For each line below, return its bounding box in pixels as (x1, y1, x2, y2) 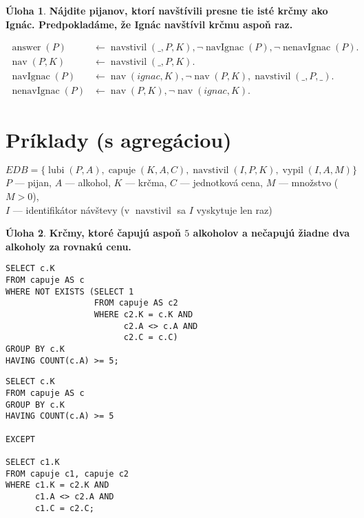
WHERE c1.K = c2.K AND (6, 480, 109, 490)
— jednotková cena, (180, 175, 263, 190)
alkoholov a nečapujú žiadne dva (193, 226, 350, 240)
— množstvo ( (278, 175, 339, 190)
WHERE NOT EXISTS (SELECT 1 (6, 286, 134, 297)
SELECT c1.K (6, 457, 60, 467)
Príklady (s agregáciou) (6, 125, 232, 153)
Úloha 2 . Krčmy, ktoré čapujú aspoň (6, 226, 181, 240)
